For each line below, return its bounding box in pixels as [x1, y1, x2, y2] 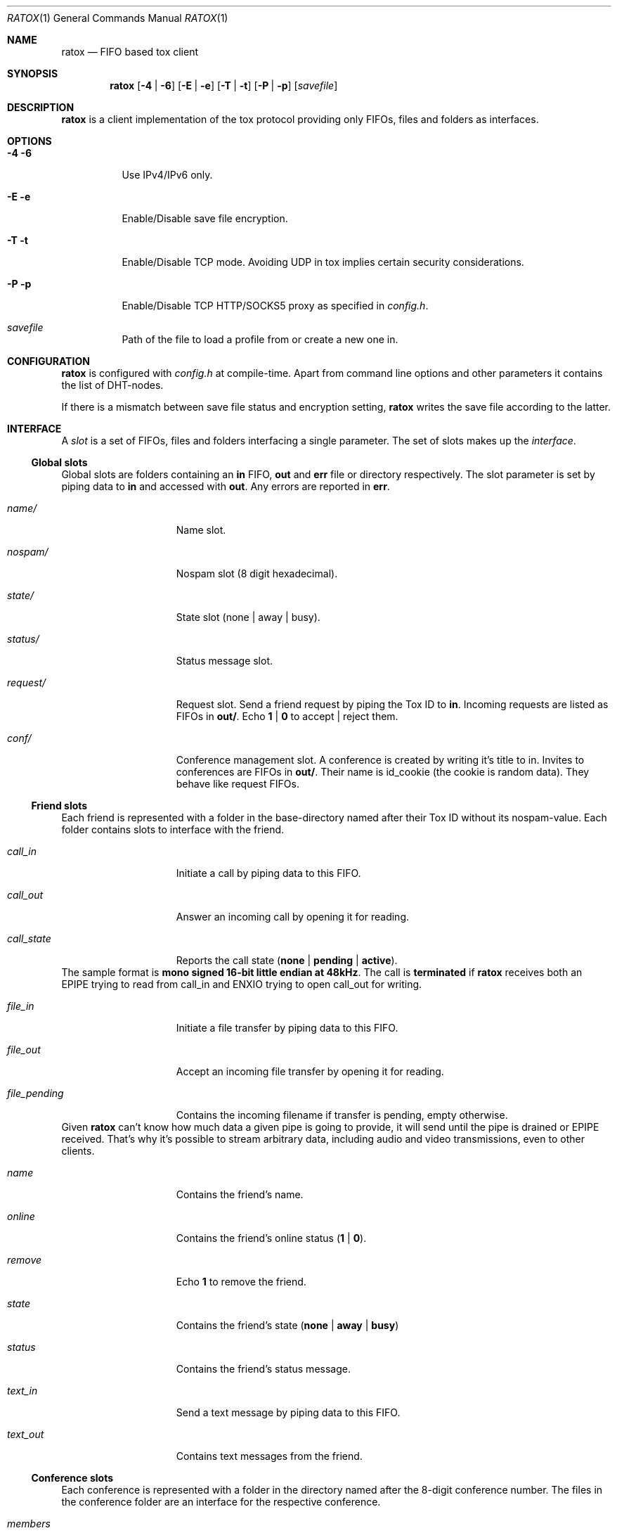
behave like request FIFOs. [176, 778, 299, 790]
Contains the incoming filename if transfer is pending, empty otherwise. [176, 1109, 508, 1121]
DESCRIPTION [7, 101, 74, 113]
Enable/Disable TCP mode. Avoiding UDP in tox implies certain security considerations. [122, 256, 524, 268]
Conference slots [31, 1472, 114, 1484]
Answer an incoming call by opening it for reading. [176, 911, 410, 923]
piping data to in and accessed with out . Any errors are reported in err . [61, 480, 390, 492]
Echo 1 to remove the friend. [176, 1276, 306, 1288]
